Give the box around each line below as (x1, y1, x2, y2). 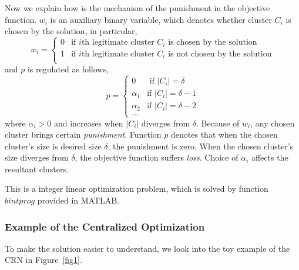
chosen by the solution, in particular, (5, 25, 137, 37)
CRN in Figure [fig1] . (5, 254, 82, 266)
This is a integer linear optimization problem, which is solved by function (5, 182, 268, 195)
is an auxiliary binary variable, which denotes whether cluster (50, 13, 272, 25)
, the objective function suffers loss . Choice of (75, 151, 238, 164)
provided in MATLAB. (37, 194, 120, 206)
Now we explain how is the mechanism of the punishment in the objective (5, 2, 270, 14)
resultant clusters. (5, 162, 69, 175)
